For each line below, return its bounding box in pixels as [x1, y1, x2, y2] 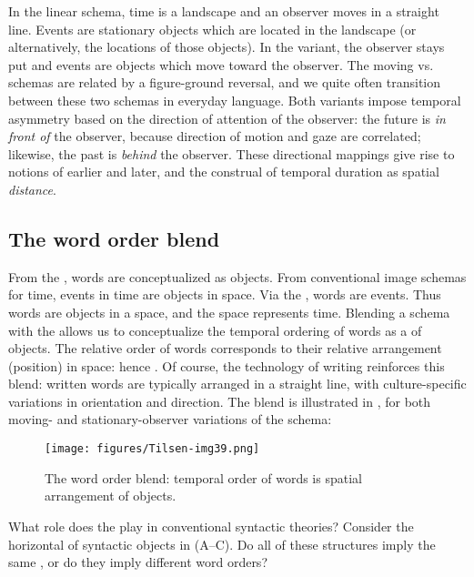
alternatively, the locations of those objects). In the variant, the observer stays [8, 37, 445, 56]
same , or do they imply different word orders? [8, 552, 267, 572]
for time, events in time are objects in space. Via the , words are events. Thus [8, 285, 441, 304]
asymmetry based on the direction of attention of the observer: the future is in [8, 108, 446, 127]
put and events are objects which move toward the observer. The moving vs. [8, 55, 434, 74]
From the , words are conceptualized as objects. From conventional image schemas [8, 267, 467, 286]
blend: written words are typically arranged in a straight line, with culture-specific [8, 374, 467, 393]
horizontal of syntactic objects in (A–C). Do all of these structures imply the [8, 534, 436, 553]
